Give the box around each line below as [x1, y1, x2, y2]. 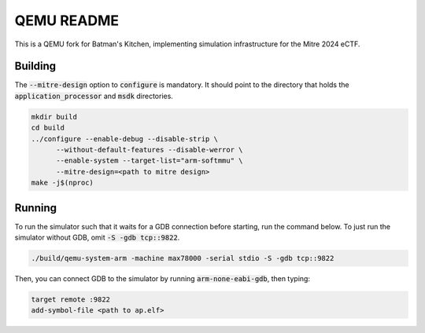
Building [14, 60, 57, 73]
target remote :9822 [31, 295, 110, 304]
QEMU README [14, 12, 120, 29]
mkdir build [31, 112, 78, 121]
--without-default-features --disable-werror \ [56, 145, 243, 154]
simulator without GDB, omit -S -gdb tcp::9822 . [14, 232, 180, 243]
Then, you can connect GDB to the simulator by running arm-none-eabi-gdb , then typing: [14, 274, 311, 284]
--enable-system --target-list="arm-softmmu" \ [56, 156, 243, 165]
